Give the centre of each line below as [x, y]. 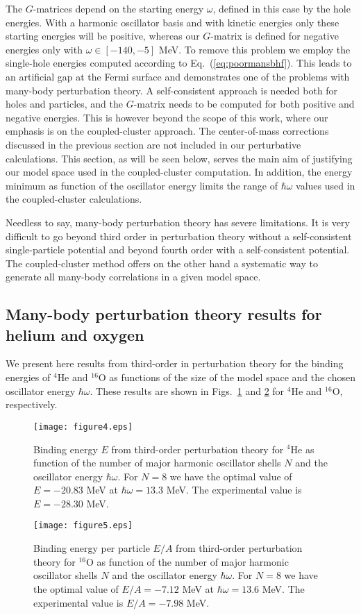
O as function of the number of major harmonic [187, 561]
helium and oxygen [75, 334]
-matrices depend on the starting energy [118, 8]
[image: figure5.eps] [83, 526]
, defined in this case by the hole [282, 8]
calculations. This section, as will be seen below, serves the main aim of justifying [179, 158]
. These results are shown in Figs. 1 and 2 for [187, 390]
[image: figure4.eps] [83, 427]
